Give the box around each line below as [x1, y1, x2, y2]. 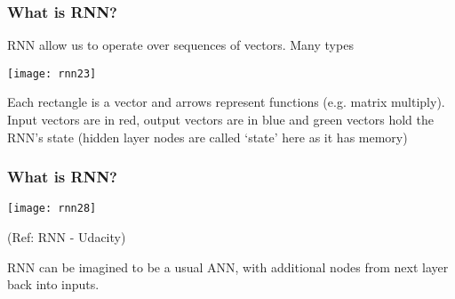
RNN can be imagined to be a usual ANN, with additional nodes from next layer [7, 257, 449, 276]
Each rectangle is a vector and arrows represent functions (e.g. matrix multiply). [7, 93, 445, 111]
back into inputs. [7, 275, 100, 294]
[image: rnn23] [7, 67, 97, 80]
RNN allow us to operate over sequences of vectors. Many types [7, 36, 354, 54]
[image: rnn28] [7, 202, 97, 215]
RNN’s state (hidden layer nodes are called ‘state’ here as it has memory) [7, 127, 408, 146]
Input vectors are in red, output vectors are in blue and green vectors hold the [7, 110, 435, 129]
